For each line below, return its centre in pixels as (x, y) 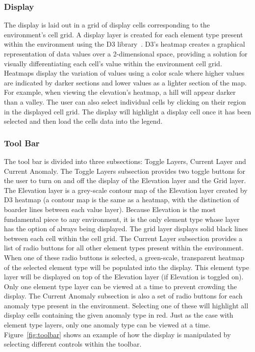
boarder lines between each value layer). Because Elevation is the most (110, 209)
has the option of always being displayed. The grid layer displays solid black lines (126, 229)
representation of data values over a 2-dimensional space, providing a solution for (126, 54)
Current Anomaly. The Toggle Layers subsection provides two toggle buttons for (125, 171)
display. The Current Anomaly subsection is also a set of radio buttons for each (123, 296)
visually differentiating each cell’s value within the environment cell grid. (113, 63)
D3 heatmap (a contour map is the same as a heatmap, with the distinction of (122, 200)
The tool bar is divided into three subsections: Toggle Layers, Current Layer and (125, 161)
